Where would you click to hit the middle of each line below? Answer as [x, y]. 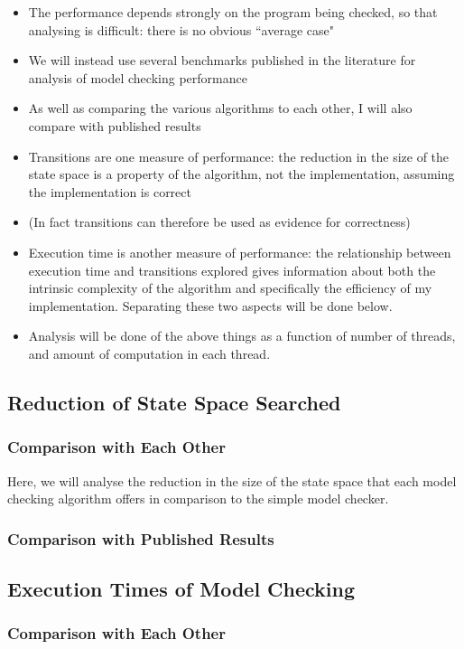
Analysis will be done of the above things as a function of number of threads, [242, 336]
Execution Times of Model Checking [181, 588]
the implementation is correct [110, 191]
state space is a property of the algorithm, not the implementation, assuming [241, 174]
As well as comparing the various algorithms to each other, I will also [220, 108]
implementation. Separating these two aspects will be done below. [210, 305]
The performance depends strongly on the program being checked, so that [233, 12]
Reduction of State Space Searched [174, 402]
